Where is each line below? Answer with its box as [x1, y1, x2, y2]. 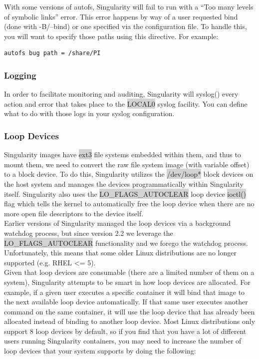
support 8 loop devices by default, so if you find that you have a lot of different [4, 325, 247, 336]
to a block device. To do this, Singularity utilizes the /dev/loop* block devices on [4, 169, 254, 179]
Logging [4, 69, 36, 81]
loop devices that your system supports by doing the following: [4, 345, 196, 356]
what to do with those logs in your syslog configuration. [4, 108, 175, 119]
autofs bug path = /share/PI [4, 50, 101, 57]
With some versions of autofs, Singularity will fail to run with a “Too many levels [4, 2, 254, 12]
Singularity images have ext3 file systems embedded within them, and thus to [4, 149, 241, 160]
